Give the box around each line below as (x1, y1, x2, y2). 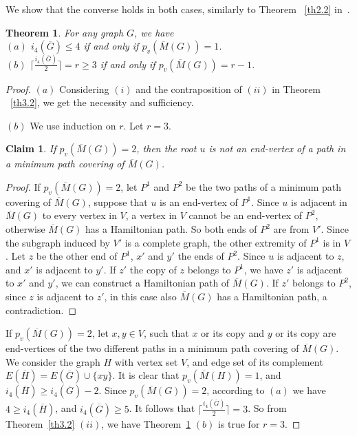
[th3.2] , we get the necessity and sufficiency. (10, 95, 194, 110)
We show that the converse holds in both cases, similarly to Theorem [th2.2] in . (6, 2, 350, 16)
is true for (217, 416, 260, 430)
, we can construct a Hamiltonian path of (55, 276, 230, 290)
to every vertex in (42, 208, 117, 222)
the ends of (177, 249, 224, 263)
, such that (143, 326, 189, 340)
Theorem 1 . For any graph (6, 25, 124, 39)
